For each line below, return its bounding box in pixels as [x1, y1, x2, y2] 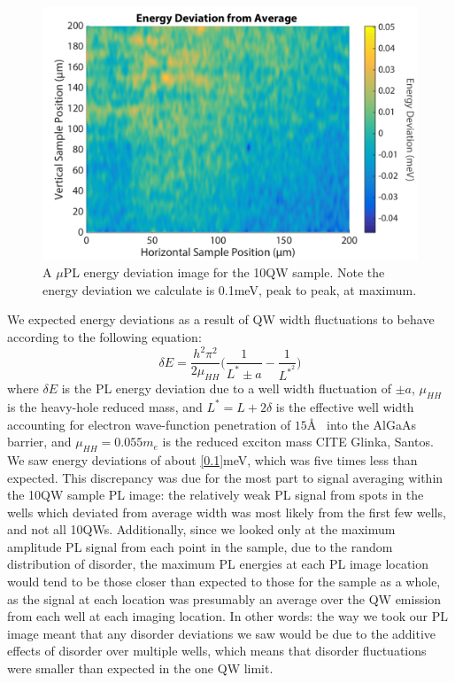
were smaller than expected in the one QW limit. [7, 659, 274, 678]
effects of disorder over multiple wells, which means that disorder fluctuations [7, 641, 427, 660]
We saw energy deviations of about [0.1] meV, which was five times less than [7, 450, 418, 469]
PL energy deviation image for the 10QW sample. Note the [63, 263, 385, 282]
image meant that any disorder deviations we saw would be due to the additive [7, 624, 436, 642]
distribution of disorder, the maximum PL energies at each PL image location [7, 555, 428, 573]
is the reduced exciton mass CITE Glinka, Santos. [162, 432, 434, 451]
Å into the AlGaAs [306, 415, 416, 433]
